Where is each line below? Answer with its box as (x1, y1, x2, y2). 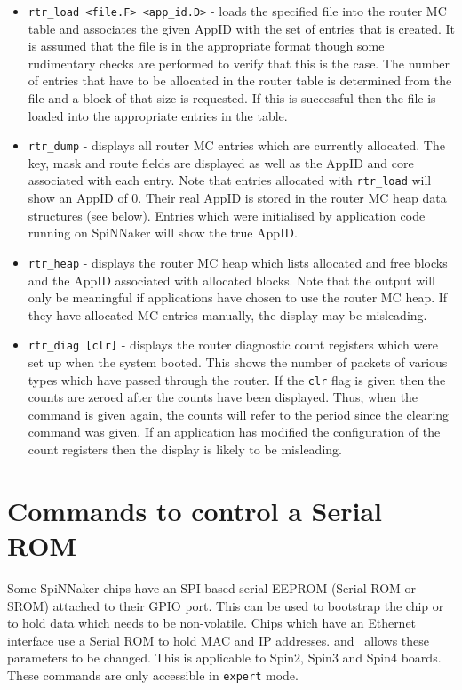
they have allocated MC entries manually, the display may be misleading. (28, 305, 427, 324)
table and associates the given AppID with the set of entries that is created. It (28, 19, 455, 37)
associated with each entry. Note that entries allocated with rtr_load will (28, 171, 432, 189)
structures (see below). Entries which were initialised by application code (28, 205, 426, 224)
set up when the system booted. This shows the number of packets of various (28, 353, 448, 371)
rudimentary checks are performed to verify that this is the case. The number (28, 53, 450, 72)
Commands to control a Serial (7, 492, 382, 528)
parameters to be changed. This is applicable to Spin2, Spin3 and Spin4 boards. (7, 648, 442, 667)
